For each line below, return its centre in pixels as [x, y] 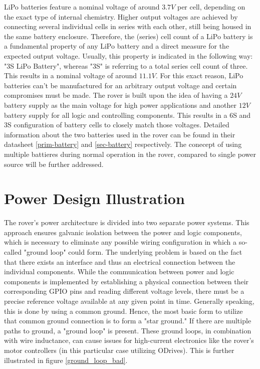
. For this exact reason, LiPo [199, 75]
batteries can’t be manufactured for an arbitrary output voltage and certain [120, 85]
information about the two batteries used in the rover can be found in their [120, 134]
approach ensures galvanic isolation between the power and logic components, [123, 232]
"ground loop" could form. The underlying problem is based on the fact [133, 252]
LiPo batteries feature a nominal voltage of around [82, 7]
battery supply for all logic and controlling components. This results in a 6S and [127, 115]
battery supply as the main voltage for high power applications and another [120, 105]
